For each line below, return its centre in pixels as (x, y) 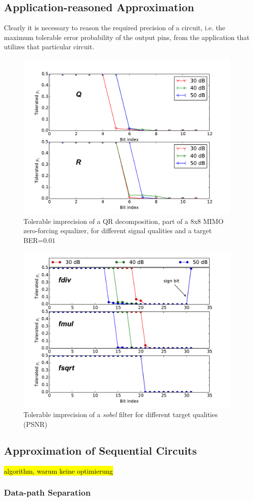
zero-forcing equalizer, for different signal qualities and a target (118, 230)
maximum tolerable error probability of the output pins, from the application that (127, 37)
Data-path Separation (47, 492)
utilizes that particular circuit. (49, 47)
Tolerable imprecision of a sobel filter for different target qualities (121, 414)
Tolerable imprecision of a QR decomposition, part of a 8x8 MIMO (124, 221)
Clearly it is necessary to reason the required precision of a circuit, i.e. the (115, 28)
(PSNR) (36, 424)
